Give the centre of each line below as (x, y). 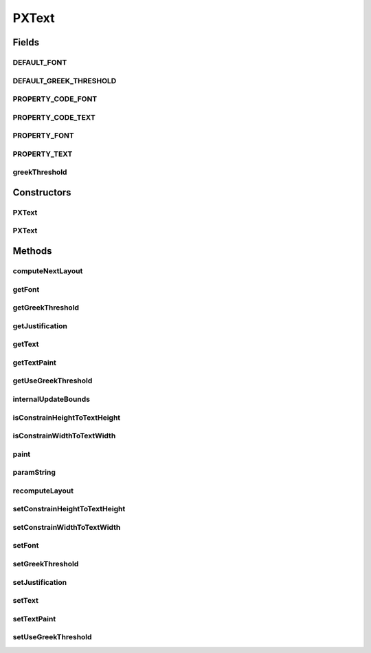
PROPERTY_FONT (44, 136)
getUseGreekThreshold (53, 381)
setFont (26, 546)
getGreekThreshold (46, 308)
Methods (32, 251)
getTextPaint (34, 363)
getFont (26, 289)
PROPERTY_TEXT (43, 153)
